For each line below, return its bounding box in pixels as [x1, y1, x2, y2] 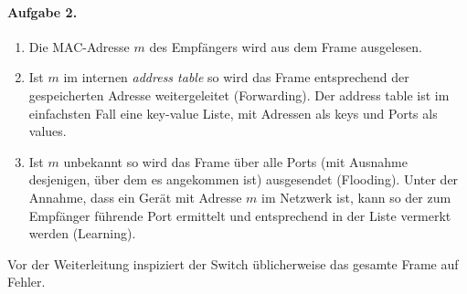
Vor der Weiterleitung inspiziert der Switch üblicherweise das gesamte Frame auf [7, 254, 459, 273]
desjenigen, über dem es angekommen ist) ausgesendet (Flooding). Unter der [28, 170, 459, 189]
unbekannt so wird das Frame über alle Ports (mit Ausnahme [63, 152, 408, 171]
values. [28, 121, 67, 141]
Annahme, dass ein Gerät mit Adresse [28, 187, 242, 206]
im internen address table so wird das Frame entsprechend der [63, 68, 409, 87]
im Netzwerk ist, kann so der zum [261, 187, 451, 206]
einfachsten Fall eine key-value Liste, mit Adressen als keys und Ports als [28, 103, 438, 122]
